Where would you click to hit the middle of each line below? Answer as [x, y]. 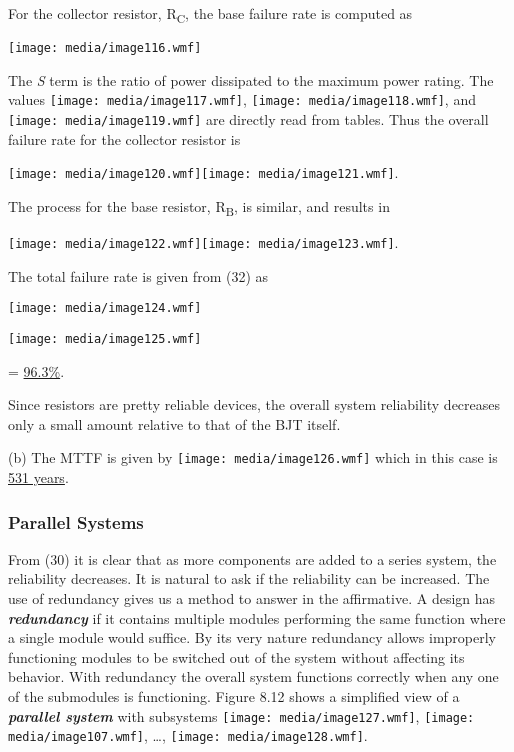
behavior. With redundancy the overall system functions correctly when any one [253, 676]
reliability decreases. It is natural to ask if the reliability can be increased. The [249, 578]
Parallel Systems [76, 521]
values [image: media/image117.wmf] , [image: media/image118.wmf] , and [242, 99]
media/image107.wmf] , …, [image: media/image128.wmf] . [188, 735]
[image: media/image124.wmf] [105, 308]
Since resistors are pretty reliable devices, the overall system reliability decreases [254, 404]
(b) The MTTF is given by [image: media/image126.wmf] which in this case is [253, 457]
